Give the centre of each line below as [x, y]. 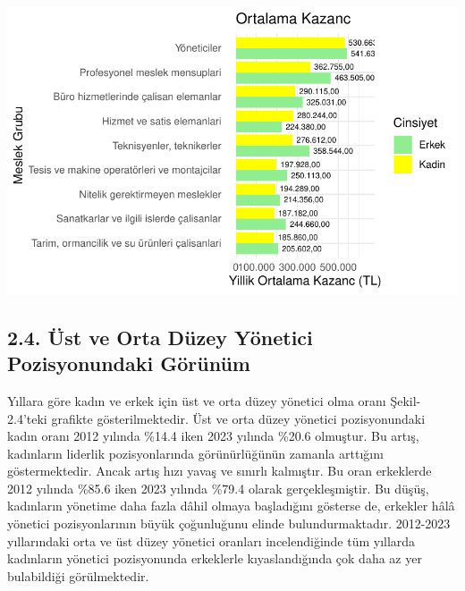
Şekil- [406, 400]
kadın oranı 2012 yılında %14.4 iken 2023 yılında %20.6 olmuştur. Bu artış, [213, 436]
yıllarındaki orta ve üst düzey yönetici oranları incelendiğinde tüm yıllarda [211, 540]
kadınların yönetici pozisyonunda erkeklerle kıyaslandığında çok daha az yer [215, 558]
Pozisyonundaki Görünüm [129, 363]
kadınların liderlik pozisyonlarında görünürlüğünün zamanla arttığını [195, 453]
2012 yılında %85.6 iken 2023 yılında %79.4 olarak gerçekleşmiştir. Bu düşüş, [218, 488]
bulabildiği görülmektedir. [78, 575]
